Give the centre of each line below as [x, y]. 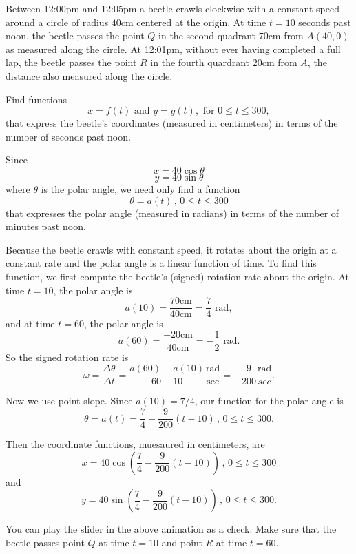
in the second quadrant [207, 35]
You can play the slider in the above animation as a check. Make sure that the [171, 529]
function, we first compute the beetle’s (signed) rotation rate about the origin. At [177, 276]
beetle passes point [45, 542]
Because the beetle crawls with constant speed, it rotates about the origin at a [171, 249]
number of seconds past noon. [68, 136]
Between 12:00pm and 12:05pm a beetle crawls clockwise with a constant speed [173, 8]
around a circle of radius [57, 22]
